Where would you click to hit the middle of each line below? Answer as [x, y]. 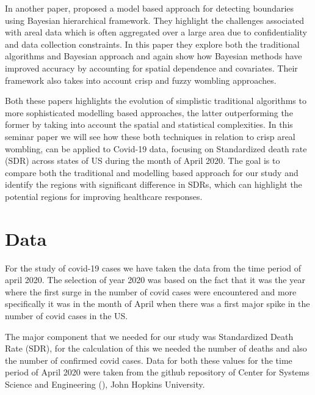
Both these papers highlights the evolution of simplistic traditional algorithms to [156, 101]
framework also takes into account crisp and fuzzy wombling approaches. [141, 80]
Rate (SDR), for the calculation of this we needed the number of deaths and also [156, 348]
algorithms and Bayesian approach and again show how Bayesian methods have [154, 56]
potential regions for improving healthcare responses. [104, 196]
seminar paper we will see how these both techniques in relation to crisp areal [150, 136]
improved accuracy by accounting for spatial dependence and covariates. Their [151, 68]
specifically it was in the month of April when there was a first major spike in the [157, 304]
